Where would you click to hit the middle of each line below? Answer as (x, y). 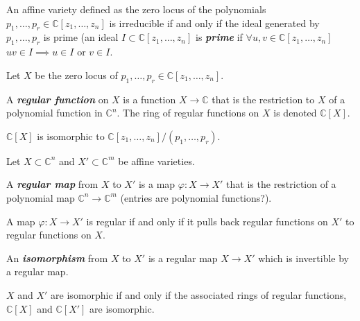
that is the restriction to (263, 99)
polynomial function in (54, 113)
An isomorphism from (57, 258)
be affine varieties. (156, 160)
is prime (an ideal (81, 37)
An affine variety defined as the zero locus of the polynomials (136, 9)
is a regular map (183, 258)
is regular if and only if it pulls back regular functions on (207, 221)
